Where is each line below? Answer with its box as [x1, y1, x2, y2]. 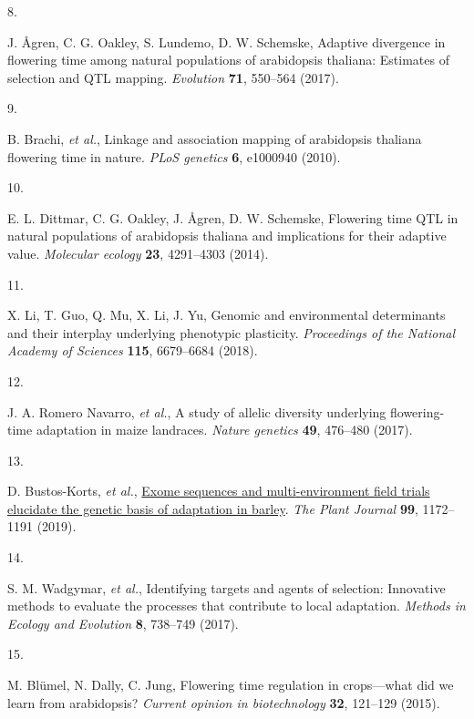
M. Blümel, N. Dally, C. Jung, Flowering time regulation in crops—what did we [7, 675, 454, 694]
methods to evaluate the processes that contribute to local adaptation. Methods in [7, 596, 466, 615]
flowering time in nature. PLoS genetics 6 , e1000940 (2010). [7, 147, 341, 166]
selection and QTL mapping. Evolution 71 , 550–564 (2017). [7, 67, 339, 87]
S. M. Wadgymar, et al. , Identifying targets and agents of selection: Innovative [7, 578, 446, 597]
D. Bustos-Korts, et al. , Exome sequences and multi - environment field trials [7, 481, 430, 500]
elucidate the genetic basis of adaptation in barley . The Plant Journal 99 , [7, 498, 418, 518]
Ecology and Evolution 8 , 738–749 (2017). [7, 613, 239, 632]
